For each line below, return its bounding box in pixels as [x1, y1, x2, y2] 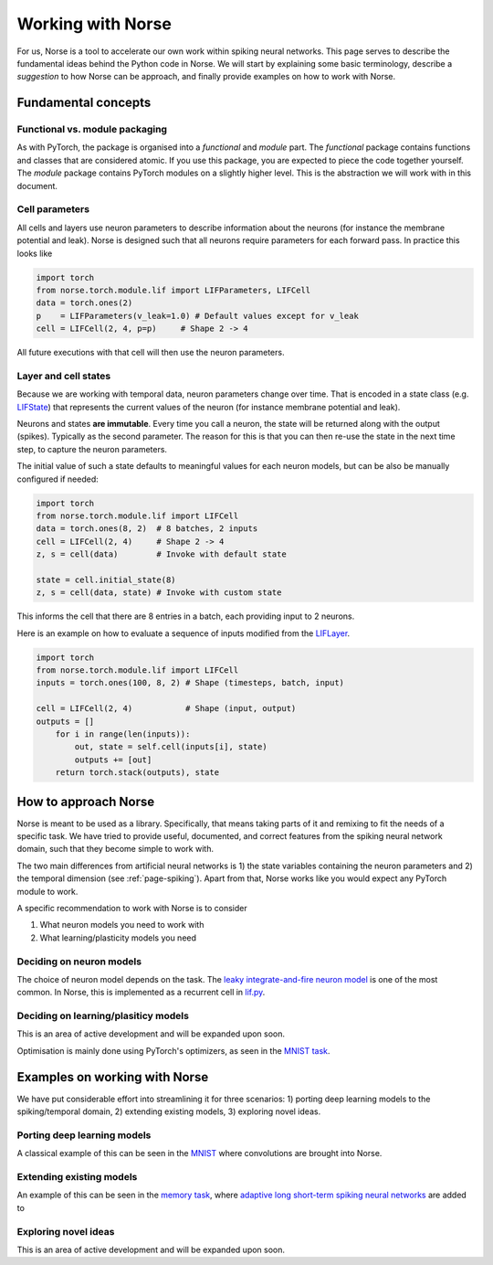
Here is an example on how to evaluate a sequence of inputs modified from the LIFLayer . [16, 627, 351, 639]
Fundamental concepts [16, 95, 152, 111]
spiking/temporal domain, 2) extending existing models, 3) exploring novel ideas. [16, 1106, 321, 1117]
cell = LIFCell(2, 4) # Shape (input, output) [36, 704, 297, 714]
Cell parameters [16, 203, 90, 216]
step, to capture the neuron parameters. [16, 443, 168, 454]
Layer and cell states [16, 369, 111, 382]
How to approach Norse [16, 793, 155, 809]
